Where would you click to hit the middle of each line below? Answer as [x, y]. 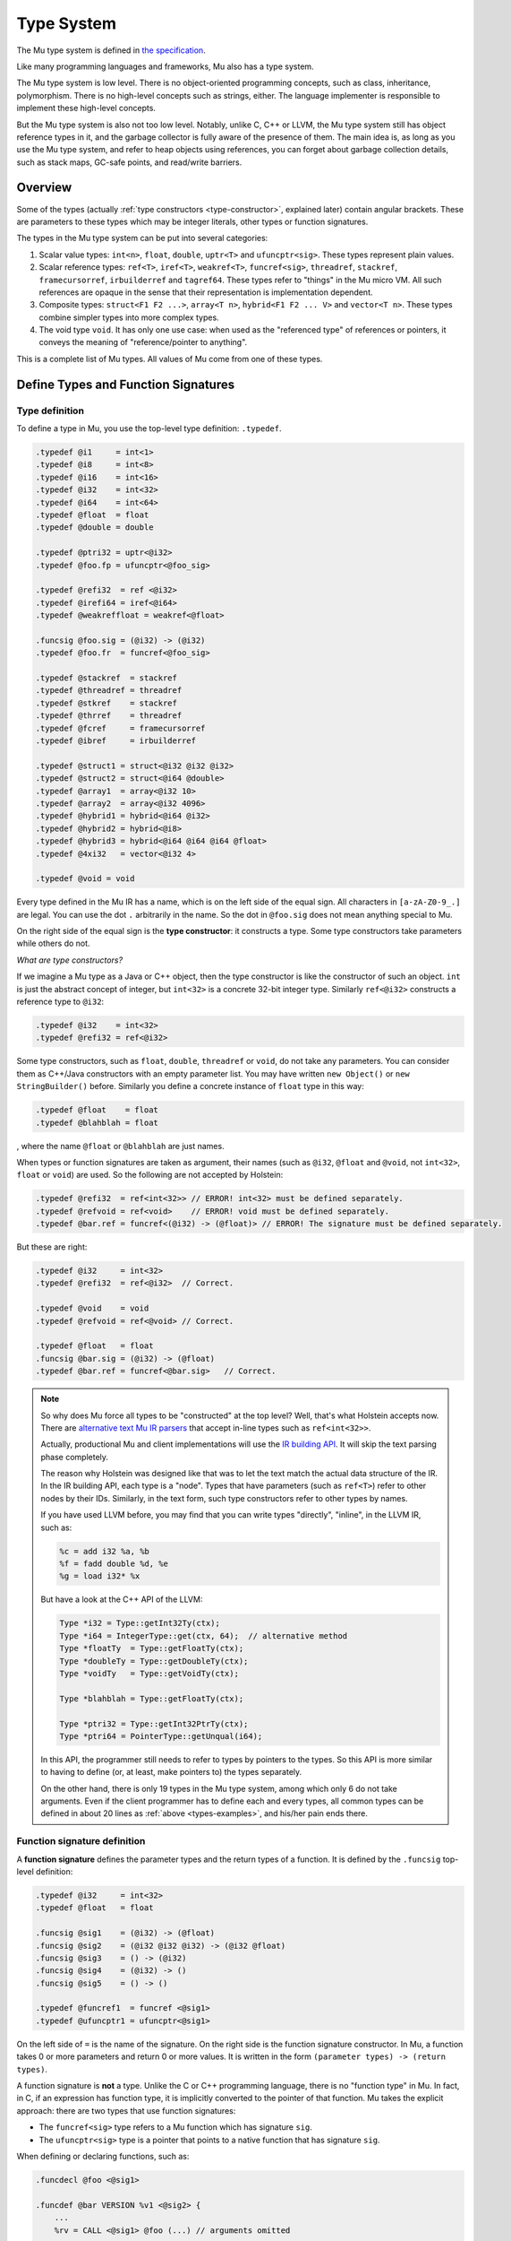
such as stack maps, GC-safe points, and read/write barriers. [129, 162]
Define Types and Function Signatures [126, 384]
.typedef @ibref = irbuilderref [116, 741]
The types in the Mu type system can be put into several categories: [142, 238]
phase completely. [75, 1457]
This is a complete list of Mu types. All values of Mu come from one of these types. [170, 359]
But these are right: [52, 1247]
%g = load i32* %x [100, 1576]
